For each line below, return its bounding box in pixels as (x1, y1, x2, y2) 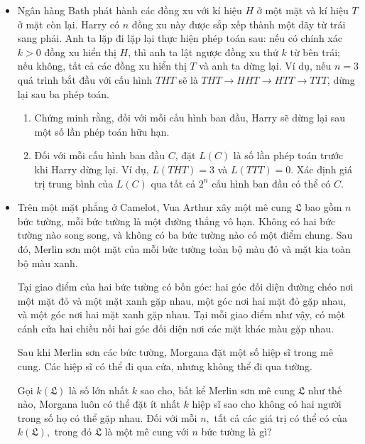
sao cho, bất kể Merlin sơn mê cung (140, 382, 295, 397)
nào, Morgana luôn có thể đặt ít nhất (17, 396, 180, 411)
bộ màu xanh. (17, 255, 78, 270)
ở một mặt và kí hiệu (256, 3, 349, 17)
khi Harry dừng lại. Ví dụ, (34, 161, 149, 176)
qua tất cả (151, 175, 196, 190)
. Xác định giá (290, 161, 352, 176)
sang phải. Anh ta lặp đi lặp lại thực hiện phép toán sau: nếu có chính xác (17, 31, 342, 45)
